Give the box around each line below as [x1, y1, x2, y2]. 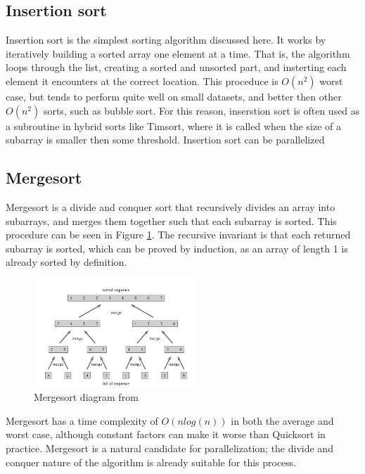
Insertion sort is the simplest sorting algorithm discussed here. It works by [6, 32, 326, 47]
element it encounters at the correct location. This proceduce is [6, 73, 278, 88]
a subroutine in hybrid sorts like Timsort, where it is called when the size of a [6, 118, 342, 133]
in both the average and [231, 413, 334, 428]
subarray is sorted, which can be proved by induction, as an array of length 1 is [6, 241, 348, 255]
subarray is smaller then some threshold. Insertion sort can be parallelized [6, 132, 325, 147]
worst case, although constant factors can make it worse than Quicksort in [6, 427, 326, 442]
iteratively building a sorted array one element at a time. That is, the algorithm [6, 46, 350, 60]
